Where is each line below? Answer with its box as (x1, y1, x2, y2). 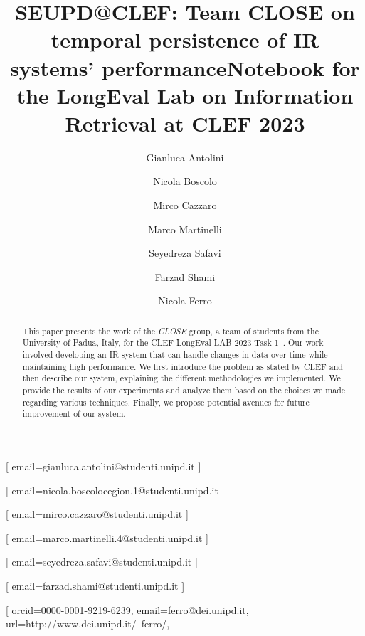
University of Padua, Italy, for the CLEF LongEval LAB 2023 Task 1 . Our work (22, 336, 324, 349)
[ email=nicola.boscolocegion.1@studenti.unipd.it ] (6, 482, 225, 497)
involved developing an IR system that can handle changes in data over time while (22, 349, 328, 361)
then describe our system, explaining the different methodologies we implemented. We (22, 372, 341, 384)
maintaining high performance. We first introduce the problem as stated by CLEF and (22, 360, 343, 372)
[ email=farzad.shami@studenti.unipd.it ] (6, 578, 185, 593)
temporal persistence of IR (51, 25, 319, 54)
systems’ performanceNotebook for (10, 53, 360, 82)
